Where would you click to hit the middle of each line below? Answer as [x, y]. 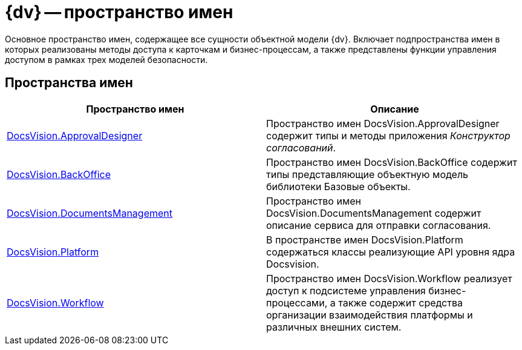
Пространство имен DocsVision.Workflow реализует [389, 278]
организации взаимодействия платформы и [370, 315]
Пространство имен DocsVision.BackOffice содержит [392, 162]
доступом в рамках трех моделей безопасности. [106, 59]
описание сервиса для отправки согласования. [379, 225]
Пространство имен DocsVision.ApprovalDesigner [383, 123]
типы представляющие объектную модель [367, 174]
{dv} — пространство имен [119, 12]
